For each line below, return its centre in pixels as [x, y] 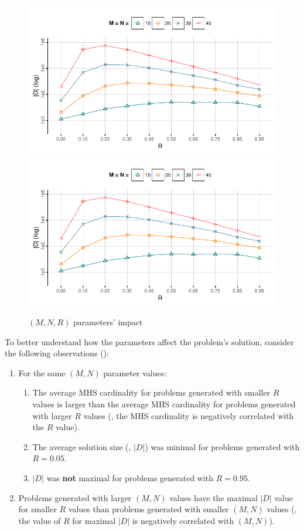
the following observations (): [57, 353]
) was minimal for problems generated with [222, 446]
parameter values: [135, 372]
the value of [40, 520]
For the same [42, 372]
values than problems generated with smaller [148, 509]
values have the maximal [214, 497]
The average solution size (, [82, 446]
